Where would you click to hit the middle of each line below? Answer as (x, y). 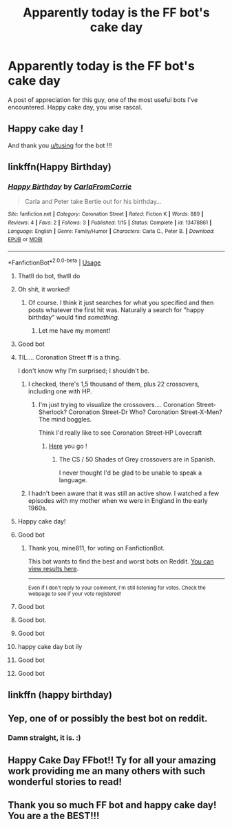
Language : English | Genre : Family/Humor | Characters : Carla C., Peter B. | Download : (112, 231)
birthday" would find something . (74, 317)
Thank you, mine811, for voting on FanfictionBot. (96, 548)
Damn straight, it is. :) (44, 738)
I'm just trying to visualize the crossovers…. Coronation (116, 404)
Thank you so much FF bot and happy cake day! (112, 805)
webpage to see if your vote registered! (75, 594)
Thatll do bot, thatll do (49, 276)
